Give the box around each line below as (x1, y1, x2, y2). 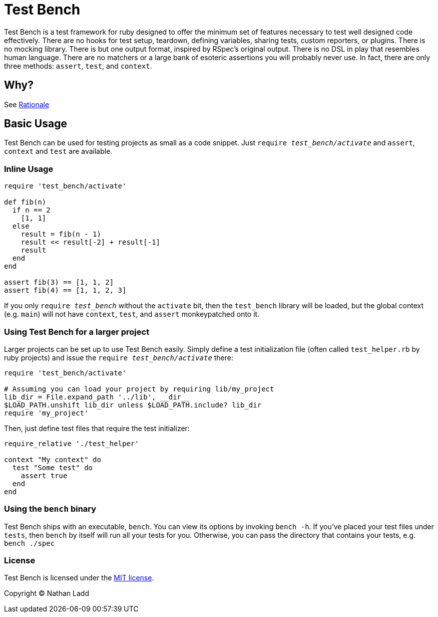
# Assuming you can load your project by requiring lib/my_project (4, 384, 274, 393)
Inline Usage (4, 163, 54, 174)
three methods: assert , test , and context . (4, 61, 152, 70)
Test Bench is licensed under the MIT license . (4, 573, 154, 582)
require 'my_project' (4, 408, 89, 417)
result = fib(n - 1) (21, 230, 101, 239)
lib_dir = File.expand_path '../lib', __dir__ (4, 392, 190, 401)
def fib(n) (4, 198, 47, 207)
